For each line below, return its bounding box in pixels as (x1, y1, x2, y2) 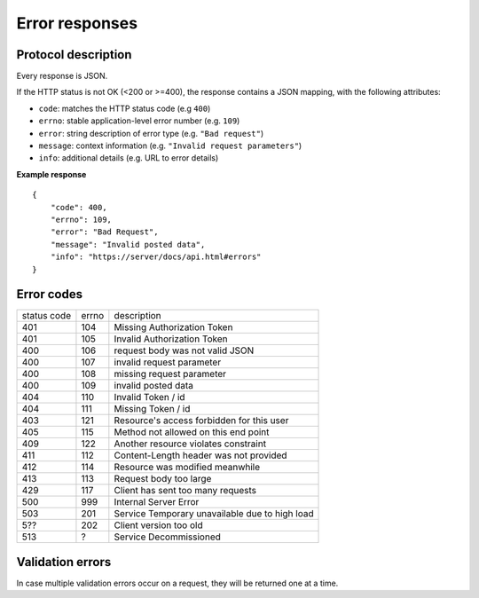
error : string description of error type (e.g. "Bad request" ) (38, 128, 264, 138)
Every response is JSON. (16, 71, 108, 82)
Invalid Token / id (114, 391, 185, 404)
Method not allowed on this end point (114, 426, 270, 438)
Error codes (16, 287, 83, 302)
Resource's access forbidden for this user (114, 414, 289, 427)
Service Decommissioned (114, 531, 221, 543)
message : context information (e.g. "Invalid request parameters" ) (38, 140, 302, 151)
